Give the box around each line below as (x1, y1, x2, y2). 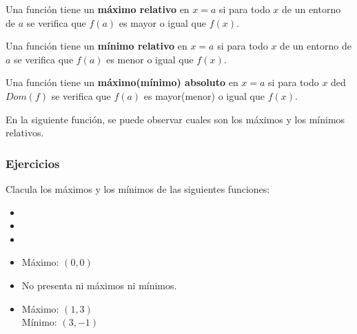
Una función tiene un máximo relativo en (6, 2, 190, 16)
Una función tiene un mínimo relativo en (6, 39, 187, 53)
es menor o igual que (106, 52, 194, 66)
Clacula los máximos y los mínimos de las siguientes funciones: (6, 181, 270, 196)
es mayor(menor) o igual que (143, 88, 265, 103)
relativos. (6, 125, 44, 140)
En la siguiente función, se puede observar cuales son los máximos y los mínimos (6, 112, 345, 126)
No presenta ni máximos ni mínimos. (21, 278, 177, 292)
